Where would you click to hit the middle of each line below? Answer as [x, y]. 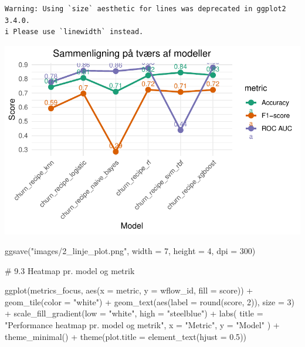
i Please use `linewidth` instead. [74, 32]
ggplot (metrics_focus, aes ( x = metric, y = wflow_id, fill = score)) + [129, 290]
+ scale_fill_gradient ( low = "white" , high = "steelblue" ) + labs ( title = [134, 313]
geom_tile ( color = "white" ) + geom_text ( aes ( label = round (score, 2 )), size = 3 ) [150, 301]
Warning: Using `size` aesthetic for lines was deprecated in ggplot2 [145, 9]
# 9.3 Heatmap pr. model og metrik [70, 270]
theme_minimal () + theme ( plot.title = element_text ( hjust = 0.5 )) [126, 336]
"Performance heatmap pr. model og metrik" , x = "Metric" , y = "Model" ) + [142, 325]
